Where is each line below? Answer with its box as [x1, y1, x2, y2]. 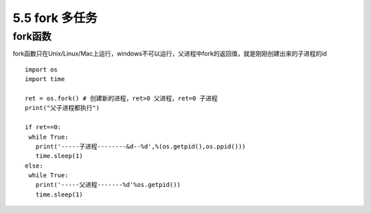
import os [25, 65, 58, 74]
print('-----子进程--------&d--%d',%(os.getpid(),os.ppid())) [35, 142, 247, 150]
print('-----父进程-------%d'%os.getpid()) [35, 181, 181, 189]
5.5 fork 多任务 [12, 10, 98, 25]
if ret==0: [25, 124, 62, 131]
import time [25, 76, 65, 83]
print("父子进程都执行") [25, 104, 100, 112]
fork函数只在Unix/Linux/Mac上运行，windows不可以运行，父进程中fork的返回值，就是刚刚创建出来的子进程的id [12, 49, 328, 58]
